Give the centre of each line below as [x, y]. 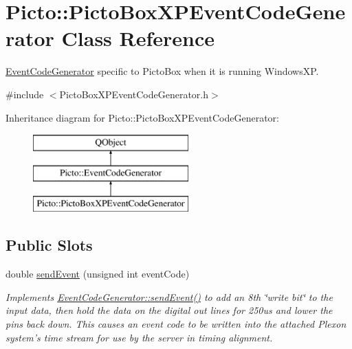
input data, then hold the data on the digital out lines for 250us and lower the [169, 310]
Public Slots [49, 245]
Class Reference [138, 38]
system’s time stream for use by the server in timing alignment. [139, 337]
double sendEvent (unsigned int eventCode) [98, 274]
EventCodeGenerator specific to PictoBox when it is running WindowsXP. [162, 71]
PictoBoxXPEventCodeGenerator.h [134, 94]
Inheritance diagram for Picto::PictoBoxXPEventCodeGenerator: [142, 117]
